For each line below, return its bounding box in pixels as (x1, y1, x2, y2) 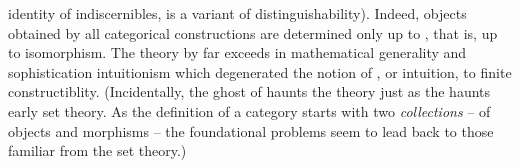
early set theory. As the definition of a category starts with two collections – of (8, 100, 491, 121)
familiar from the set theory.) (8, 140, 187, 161)
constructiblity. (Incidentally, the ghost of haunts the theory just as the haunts (8, 81, 491, 102)
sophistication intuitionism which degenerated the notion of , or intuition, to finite (8, 61, 512, 82)
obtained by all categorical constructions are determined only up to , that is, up (8, 22, 498, 43)
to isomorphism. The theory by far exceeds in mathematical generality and (8, 42, 467, 63)
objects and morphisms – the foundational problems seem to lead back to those (8, 120, 494, 141)
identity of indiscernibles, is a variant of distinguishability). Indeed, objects (8, 3, 467, 23)
